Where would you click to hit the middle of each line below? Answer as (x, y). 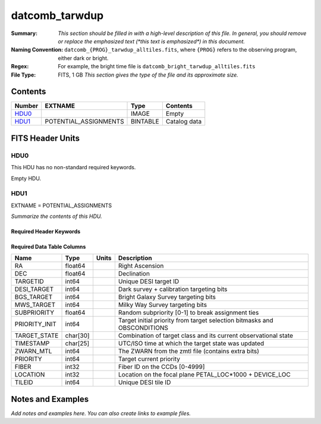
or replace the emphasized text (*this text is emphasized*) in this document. (152, 41)
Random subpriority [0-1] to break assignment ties (188, 313)
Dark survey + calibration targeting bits (173, 289)
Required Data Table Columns (48, 247)
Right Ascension (141, 266)
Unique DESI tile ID (144, 382)
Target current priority (149, 359)
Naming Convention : (37, 50)
